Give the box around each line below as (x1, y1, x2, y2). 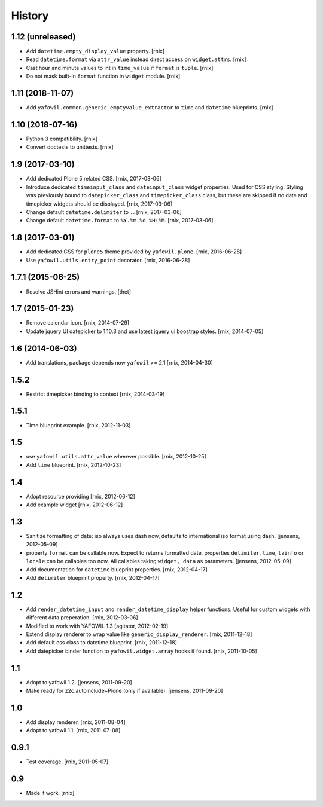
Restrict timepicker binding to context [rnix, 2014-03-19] (26, 390, 165, 398)
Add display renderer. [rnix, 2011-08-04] (26, 719, 126, 726)
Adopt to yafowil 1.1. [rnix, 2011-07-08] (26, 727, 121, 734)
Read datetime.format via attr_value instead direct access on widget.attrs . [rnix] (26, 56, 246, 63)
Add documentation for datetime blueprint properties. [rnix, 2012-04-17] (26, 565, 208, 573)
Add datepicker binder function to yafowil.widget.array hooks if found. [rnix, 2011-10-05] (26, 647, 257, 655)
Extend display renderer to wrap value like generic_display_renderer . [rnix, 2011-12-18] (26, 631, 252, 638)
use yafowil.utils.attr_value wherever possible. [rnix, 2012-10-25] (26, 453, 206, 460)
